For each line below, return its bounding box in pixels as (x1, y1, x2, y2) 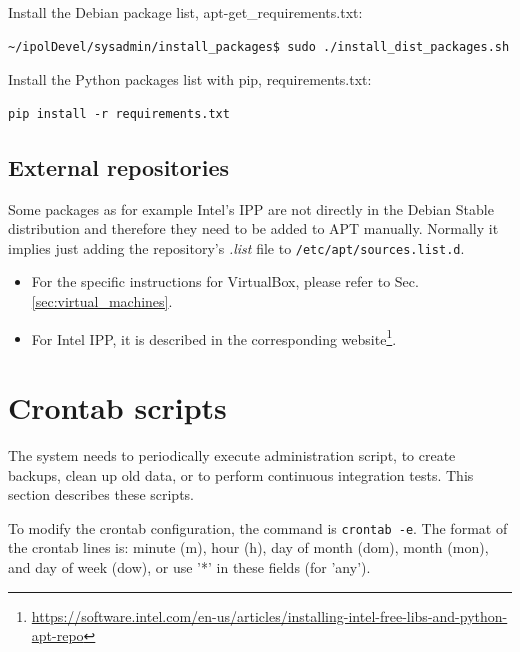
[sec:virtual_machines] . (31, 291, 173, 312)
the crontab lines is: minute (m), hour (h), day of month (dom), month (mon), (8, 537, 489, 558)
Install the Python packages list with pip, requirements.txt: (8, 69, 372, 90)
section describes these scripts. (8, 484, 195, 505)
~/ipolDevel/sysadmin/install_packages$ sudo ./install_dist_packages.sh (8, 39, 510, 54)
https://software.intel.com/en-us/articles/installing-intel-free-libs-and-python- (31, 605, 508, 626)
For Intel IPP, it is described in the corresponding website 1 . (31, 325, 397, 349)
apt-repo (31, 625, 84, 646)
